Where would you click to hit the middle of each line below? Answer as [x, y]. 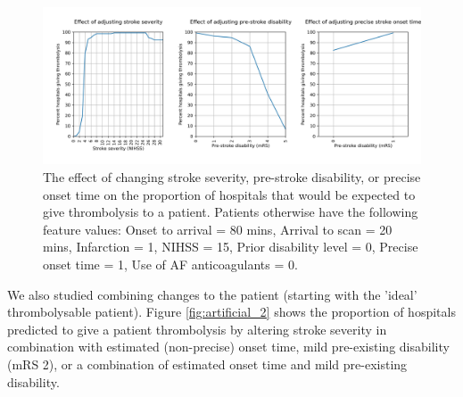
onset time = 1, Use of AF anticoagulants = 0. [170, 264]
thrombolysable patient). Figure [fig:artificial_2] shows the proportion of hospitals [231, 312]
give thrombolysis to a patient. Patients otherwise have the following [231, 212]
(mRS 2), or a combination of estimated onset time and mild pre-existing [207, 364]
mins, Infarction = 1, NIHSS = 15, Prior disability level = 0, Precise [231, 247]
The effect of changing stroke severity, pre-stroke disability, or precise [232, 176]
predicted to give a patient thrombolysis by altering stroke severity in [197, 329]
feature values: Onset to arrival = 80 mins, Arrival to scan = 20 [218, 229]
